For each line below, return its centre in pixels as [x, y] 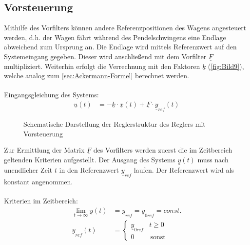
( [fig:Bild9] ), [226, 66]
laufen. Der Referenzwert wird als [184, 170]
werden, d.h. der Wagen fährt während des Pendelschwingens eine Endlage [115, 37]
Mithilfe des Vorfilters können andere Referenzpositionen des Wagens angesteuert [125, 28]
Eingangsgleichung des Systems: [51, 95]
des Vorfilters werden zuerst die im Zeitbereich [163, 150]
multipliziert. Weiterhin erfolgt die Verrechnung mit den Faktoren [102, 66]
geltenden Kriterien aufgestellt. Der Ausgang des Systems [90, 159]
